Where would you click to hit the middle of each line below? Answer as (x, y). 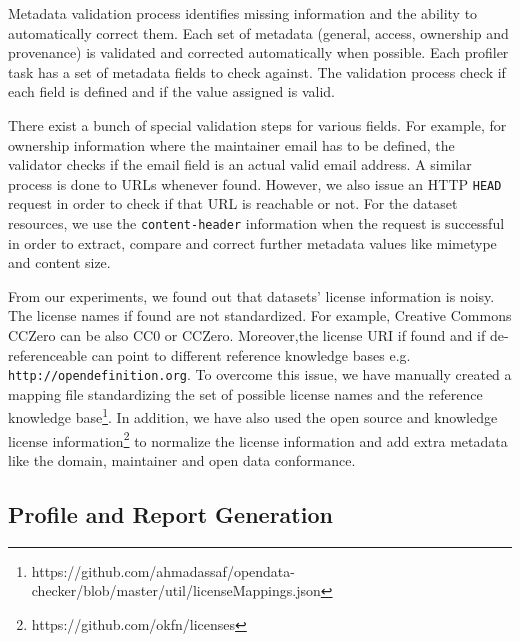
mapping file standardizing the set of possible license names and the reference (245, 393)
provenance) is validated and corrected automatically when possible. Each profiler (258, 52)
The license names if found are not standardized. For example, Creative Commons (260, 315)
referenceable (48, 354)
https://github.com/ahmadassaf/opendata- (163, 570)
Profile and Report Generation (170, 513)
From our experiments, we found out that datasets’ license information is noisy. (251, 295)
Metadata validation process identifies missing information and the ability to (243, 13)
